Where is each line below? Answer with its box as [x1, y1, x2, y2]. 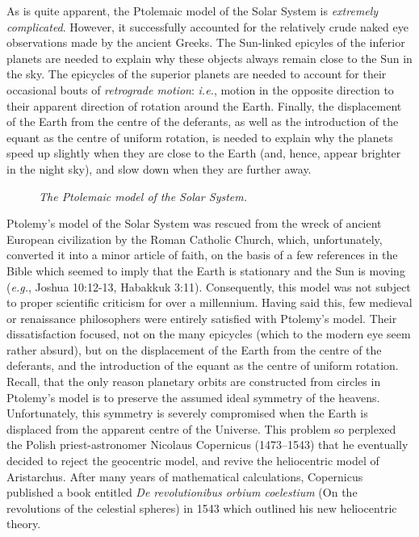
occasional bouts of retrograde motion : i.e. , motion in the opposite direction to [6, 81, 394, 98]
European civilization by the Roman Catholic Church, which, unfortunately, [6, 230, 383, 247]
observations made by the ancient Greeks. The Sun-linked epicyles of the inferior [6, 34, 405, 51]
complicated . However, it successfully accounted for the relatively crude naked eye [6, 18, 409, 35]
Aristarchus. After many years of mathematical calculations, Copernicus [6, 468, 363, 485]
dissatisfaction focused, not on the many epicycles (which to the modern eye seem [6, 325, 411, 342]
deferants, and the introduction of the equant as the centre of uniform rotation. [6, 357, 399, 374]
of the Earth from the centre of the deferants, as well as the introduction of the [6, 113, 399, 130]
